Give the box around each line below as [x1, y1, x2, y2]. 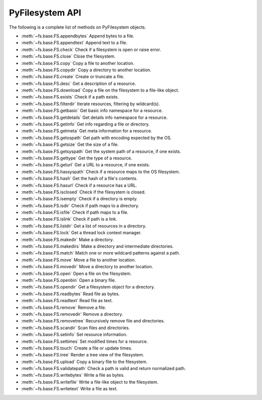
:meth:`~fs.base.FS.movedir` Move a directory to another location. [21, 264, 153, 270]
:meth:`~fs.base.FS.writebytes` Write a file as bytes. [21, 372, 125, 378]
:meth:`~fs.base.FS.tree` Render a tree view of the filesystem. [21, 352, 144, 358]
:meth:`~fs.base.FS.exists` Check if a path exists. [21, 94, 119, 100]
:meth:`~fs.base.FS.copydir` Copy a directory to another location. [21, 67, 151, 73]
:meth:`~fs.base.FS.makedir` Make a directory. [21, 237, 114, 242]
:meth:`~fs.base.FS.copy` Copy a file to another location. [21, 60, 134, 66]
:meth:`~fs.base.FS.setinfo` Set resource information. [21, 332, 128, 337]
